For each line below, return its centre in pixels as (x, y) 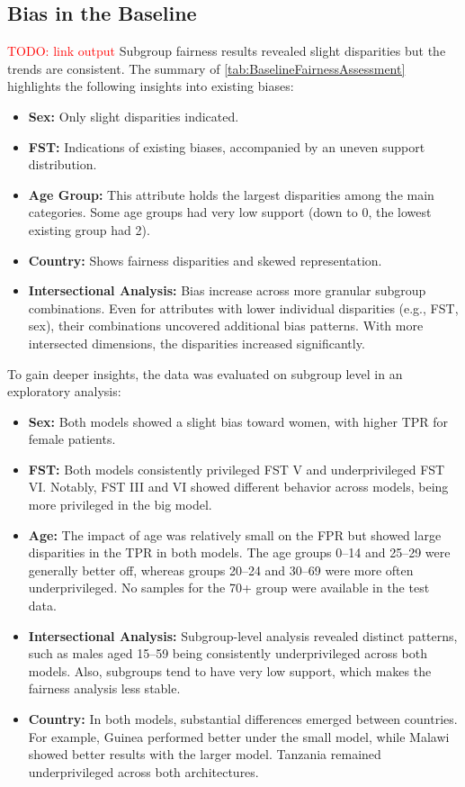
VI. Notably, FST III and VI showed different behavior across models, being (238, 487)
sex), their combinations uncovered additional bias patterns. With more (226, 326)
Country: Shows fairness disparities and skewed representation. (205, 260)
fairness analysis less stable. (104, 688)
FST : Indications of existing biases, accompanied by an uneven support (227, 146)
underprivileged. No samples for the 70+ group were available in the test (229, 588)
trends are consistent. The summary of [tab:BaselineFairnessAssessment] (206, 68)
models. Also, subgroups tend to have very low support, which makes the (230, 670)
